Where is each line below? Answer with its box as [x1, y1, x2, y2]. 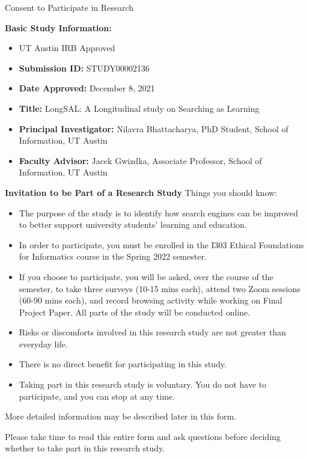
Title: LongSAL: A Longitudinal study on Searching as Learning [19, 102, 260, 114]
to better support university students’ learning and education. [19, 218, 247, 231]
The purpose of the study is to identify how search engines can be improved [19, 206, 298, 219]
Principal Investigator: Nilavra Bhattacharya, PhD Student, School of [19, 122, 289, 135]
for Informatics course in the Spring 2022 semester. [19, 250, 207, 263]
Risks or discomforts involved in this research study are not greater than [19, 326, 286, 338]
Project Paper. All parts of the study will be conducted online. [19, 305, 250, 318]
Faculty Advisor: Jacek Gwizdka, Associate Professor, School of [19, 154, 262, 166]
